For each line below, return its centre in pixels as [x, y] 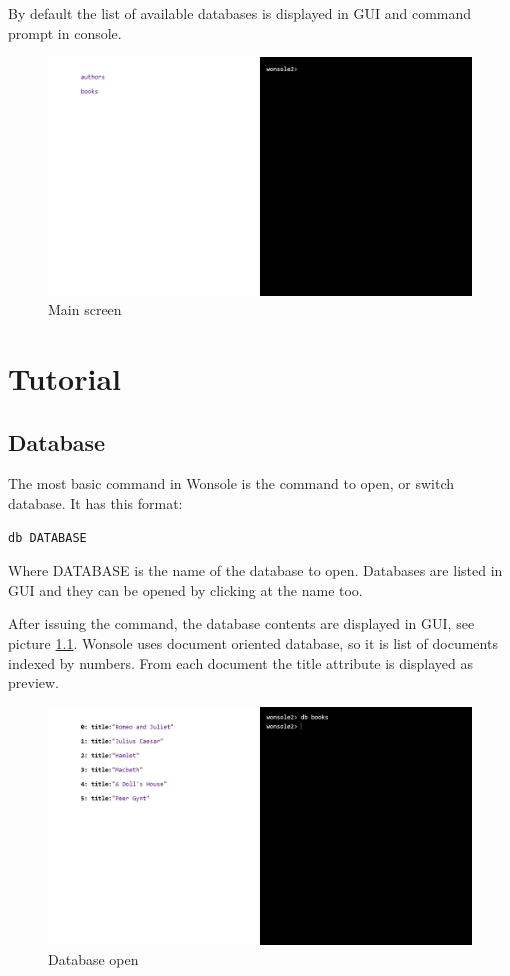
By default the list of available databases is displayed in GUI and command [240, 13]
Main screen [85, 309]
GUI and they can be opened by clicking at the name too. [185, 589]
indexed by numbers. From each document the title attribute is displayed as [240, 662]
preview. [33, 682]
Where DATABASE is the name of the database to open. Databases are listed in [255, 570]
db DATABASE [47, 537]
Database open [93, 958]
